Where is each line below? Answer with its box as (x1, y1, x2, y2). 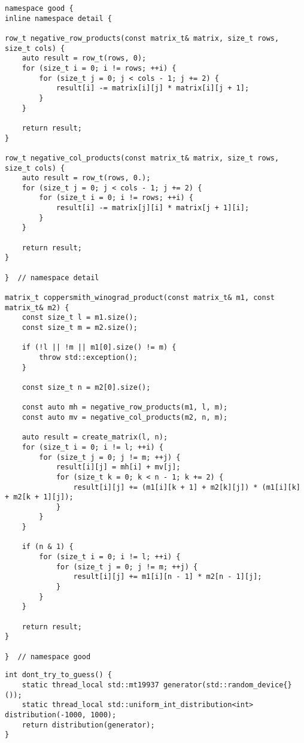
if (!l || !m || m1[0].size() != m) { (22, 343, 177, 352)
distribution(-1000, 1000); (5, 710, 117, 719)
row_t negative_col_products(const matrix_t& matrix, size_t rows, (5, 153, 279, 162)
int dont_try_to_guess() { (5, 671, 112, 680)
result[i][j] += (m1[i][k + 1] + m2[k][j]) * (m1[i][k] (73, 483, 300, 492)
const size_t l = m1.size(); (22, 313, 138, 322)
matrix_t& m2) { (5, 303, 69, 312)
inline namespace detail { (5, 14, 112, 23)
